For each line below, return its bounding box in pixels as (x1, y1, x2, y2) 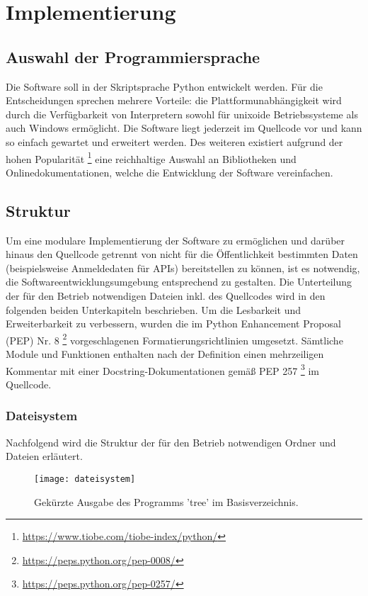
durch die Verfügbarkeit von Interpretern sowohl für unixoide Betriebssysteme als (6, 106, 358, 121)
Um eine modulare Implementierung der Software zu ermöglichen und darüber (6, 232, 345, 247)
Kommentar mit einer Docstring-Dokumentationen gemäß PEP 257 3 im (6, 361, 319, 378)
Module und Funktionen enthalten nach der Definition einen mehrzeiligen (6, 347, 324, 361)
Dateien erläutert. (6, 449, 83, 463)
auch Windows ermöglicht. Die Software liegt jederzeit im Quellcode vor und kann (6, 120, 362, 135)
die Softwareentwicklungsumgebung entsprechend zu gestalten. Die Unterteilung (6, 274, 352, 289)
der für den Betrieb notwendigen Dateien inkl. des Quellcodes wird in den (6, 288, 326, 303)
